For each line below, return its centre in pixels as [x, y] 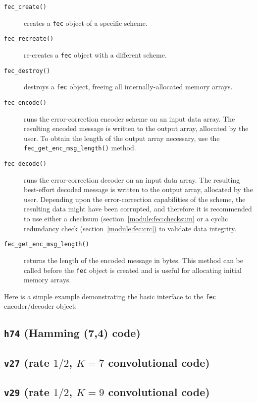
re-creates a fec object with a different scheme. [95, 54]
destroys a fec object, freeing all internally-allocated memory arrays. [128, 87]
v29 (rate [27, 392]
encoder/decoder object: [41, 306]
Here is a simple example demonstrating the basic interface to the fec [110, 296]
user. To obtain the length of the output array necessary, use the [122, 138]
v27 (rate [27, 362]
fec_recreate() [29, 39]
